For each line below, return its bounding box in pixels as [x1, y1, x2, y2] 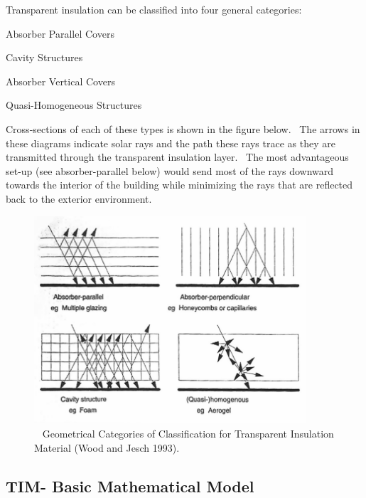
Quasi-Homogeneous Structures [6, 97, 142, 112]
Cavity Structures [6, 50, 83, 65]
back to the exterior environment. [6, 191, 152, 206]
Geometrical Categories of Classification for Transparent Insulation [42, 426, 334, 441]
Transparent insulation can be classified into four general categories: [6, 2, 302, 16]
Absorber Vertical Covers [6, 73, 115, 88]
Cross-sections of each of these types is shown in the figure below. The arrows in [6, 121, 360, 136]
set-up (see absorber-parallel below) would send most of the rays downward [6, 163, 334, 178]
